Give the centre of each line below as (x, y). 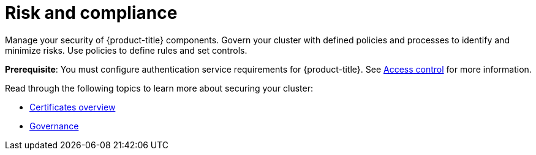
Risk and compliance (91, 13)
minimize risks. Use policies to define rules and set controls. (126, 50)
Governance (54, 126)
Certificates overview (73, 107)
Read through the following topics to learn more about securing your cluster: (159, 88)
